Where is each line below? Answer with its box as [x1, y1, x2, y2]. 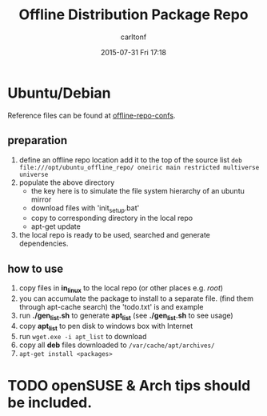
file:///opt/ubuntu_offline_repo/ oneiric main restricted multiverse [18, 163, 260, 171]
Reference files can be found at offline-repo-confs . [7, 110, 176, 120]
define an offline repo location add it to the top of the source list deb [18, 154, 243, 165]
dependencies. [18, 238, 69, 249]
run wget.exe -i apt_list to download [18, 331, 147, 341]
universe [18, 170, 49, 178]
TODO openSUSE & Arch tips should [7, 376, 251, 394]
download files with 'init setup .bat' [30, 202, 140, 214]
